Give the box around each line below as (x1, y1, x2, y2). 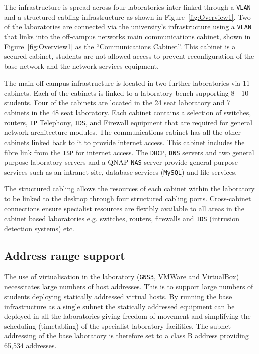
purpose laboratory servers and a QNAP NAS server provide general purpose (4, 157, 238, 167)
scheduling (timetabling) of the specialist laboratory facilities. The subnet (4, 320, 231, 331)
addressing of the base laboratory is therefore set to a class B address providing (4, 330, 249, 341)
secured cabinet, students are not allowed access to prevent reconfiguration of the (4, 51, 254, 61)
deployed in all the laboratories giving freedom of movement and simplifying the (4, 311, 251, 321)
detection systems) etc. (4, 223, 74, 233)
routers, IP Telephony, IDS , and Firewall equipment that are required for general (4, 117, 252, 127)
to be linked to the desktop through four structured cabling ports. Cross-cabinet (4, 193, 251, 204)
